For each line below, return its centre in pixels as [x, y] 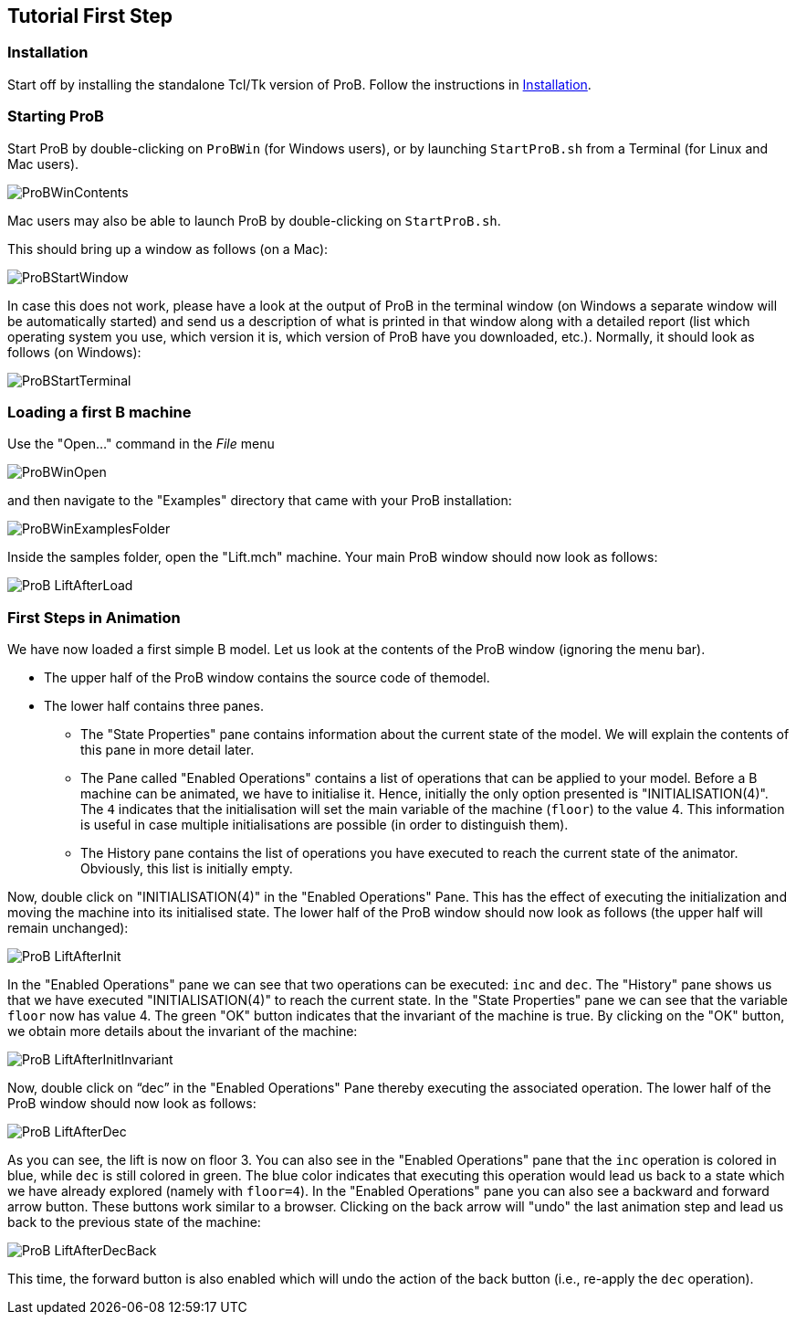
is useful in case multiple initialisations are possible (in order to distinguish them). [325, 825]
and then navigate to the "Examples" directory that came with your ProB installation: [260, 501]
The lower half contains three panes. [154, 706]
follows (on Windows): [74, 352]
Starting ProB [56, 116]
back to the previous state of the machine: [134, 1222]
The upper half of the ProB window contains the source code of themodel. [267, 678]
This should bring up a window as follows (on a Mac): [168, 249]
